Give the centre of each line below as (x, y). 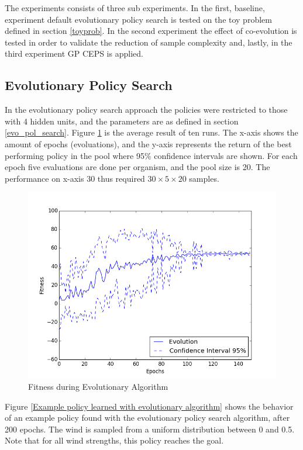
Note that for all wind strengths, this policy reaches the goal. (114, 440)
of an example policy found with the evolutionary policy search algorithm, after (147, 418)
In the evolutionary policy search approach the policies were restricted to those (146, 110)
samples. (204, 178)
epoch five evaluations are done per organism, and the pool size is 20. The (137, 167)
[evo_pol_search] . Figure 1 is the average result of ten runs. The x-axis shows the (151, 132)
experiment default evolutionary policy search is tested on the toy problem (138, 19)
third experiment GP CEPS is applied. (74, 53)
